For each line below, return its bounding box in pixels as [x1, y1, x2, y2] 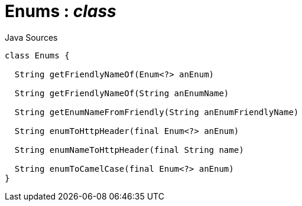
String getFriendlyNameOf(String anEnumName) [14, 88, 229, 98]
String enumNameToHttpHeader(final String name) [14, 145, 244, 155]
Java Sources [5, 32, 58, 42]
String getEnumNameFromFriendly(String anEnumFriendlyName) [14, 107, 299, 117]
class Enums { [5, 50, 70, 60]
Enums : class [5, 1, 116, 21]
